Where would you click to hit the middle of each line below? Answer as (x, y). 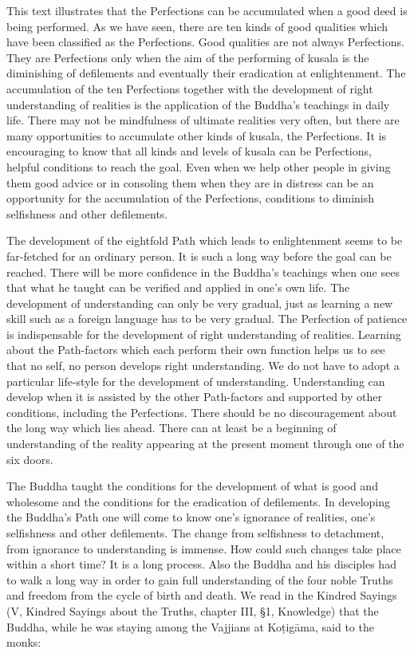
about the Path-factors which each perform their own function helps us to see (196, 350)
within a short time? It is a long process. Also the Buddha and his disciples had (201, 564)
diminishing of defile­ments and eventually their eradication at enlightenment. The (206, 73)
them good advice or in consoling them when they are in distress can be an (190, 182)
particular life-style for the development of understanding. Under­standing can (196, 381)
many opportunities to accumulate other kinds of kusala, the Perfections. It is (196, 135)
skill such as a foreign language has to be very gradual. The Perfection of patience (207, 319)
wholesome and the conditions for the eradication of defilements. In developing (198, 501)
